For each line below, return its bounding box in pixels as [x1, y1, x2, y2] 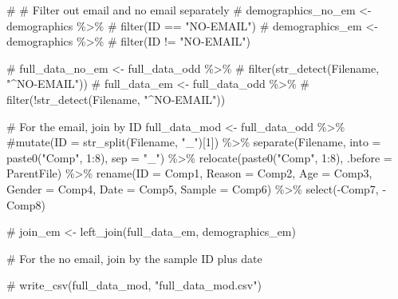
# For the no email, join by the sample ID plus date [6, 249, 262, 266]
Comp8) [6, 196, 45, 213]
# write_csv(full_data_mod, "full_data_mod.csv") [6, 277, 262, 293]
